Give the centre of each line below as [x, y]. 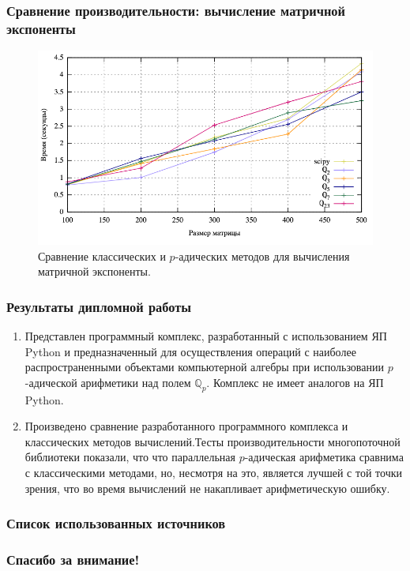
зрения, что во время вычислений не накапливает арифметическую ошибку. [207, 488]
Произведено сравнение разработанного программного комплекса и [186, 426]
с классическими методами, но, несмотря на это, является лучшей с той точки [213, 473]
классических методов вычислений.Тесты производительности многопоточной [213, 441]
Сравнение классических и [102, 255]
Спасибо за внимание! [73, 560]
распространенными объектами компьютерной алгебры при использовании [204, 367]
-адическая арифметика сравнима [324, 457]
